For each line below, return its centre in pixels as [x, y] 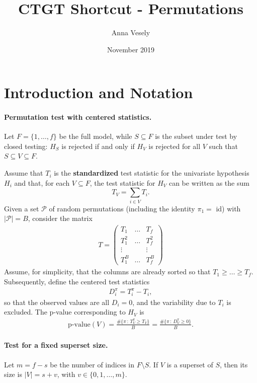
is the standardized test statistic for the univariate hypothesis [152, 173]
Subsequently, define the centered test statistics [77, 281]
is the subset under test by [196, 136]
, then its [234, 364]
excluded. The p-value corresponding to [65, 312]
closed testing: [26, 146]
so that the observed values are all [57, 302]
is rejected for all [175, 146]
